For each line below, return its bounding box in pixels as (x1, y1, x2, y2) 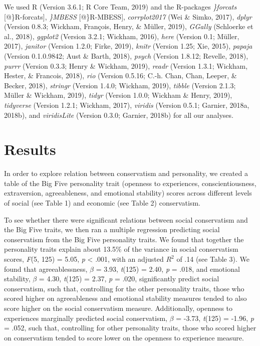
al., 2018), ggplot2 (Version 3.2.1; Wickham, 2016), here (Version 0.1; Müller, (4, 31, 239, 41)
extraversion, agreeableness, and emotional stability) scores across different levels (4, 188, 252, 198)
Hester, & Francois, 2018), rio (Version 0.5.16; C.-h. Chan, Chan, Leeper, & (4, 70, 237, 81)
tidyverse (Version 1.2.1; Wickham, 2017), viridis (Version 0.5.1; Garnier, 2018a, (4, 99, 249, 110)
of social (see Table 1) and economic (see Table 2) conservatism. (4, 198, 200, 208)
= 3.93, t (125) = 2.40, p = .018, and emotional (96, 263, 240, 274)
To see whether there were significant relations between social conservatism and (4, 214, 248, 225)
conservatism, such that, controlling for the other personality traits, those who (4, 283, 244, 293)
